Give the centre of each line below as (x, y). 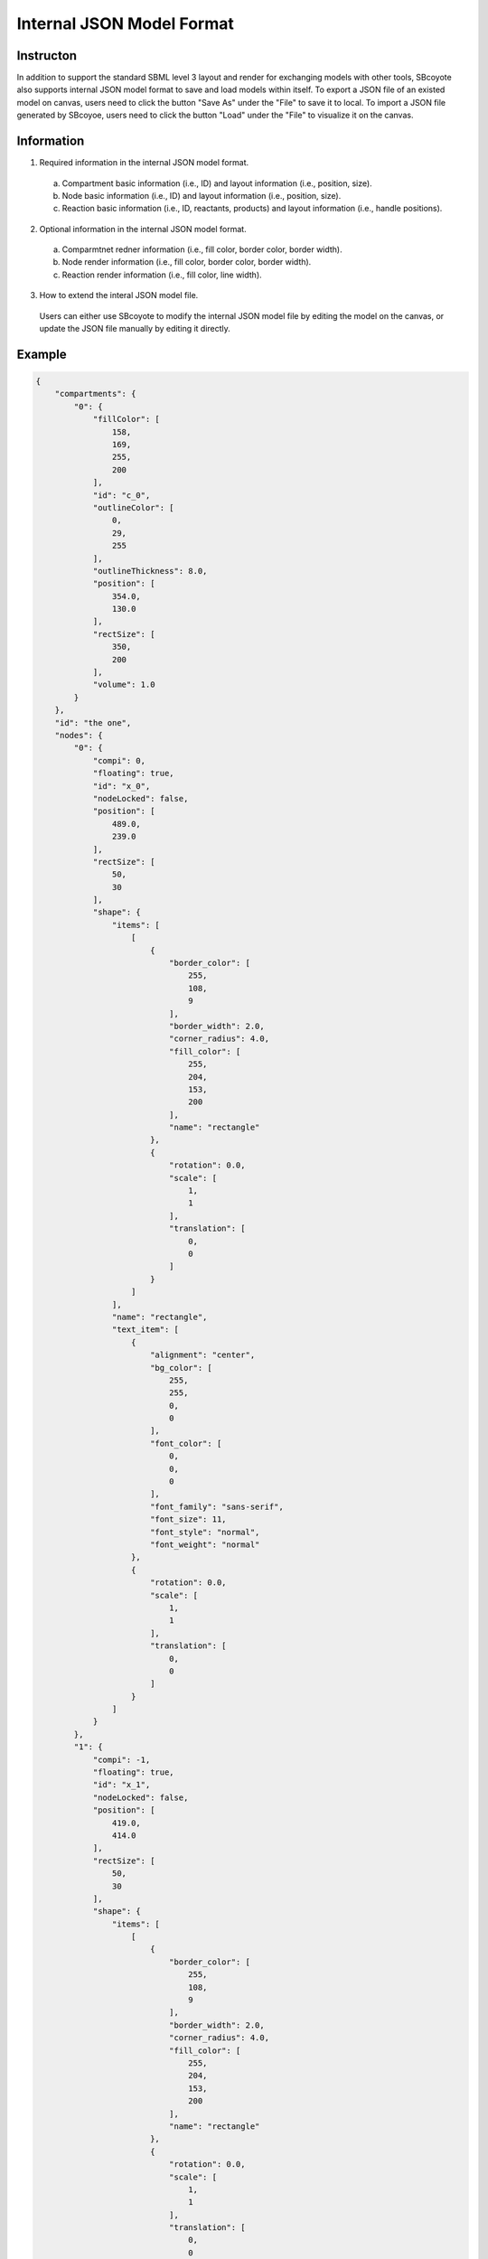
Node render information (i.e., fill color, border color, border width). (187, 262)
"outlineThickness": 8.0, (150, 571)
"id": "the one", (93, 722)
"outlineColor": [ (134, 507)
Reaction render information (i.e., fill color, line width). (162, 275)
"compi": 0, (119, 760)
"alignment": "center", (202, 1355)
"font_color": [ (186, 1443)
